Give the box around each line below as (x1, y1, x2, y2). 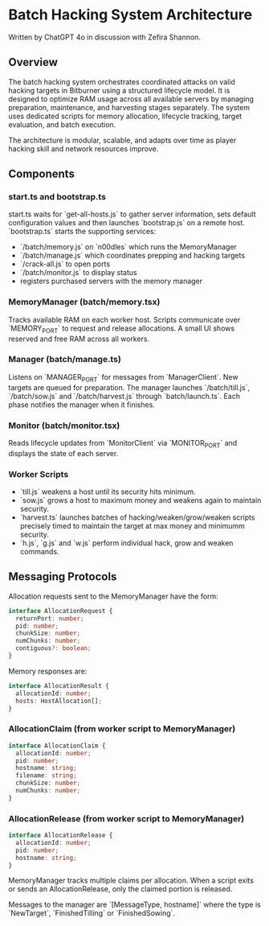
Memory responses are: (8, 666, 88, 676)
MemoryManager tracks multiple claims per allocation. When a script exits (8, 875, 255, 886)
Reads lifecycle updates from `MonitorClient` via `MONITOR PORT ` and (8, 438, 238, 450)
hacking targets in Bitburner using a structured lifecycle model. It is (8, 85, 230, 95)
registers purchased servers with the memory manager (19, 276, 203, 286)
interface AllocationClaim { (8, 742, 106, 750)
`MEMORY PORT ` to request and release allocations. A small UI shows (8, 323, 235, 335)
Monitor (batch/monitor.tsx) (8, 420, 120, 431)
